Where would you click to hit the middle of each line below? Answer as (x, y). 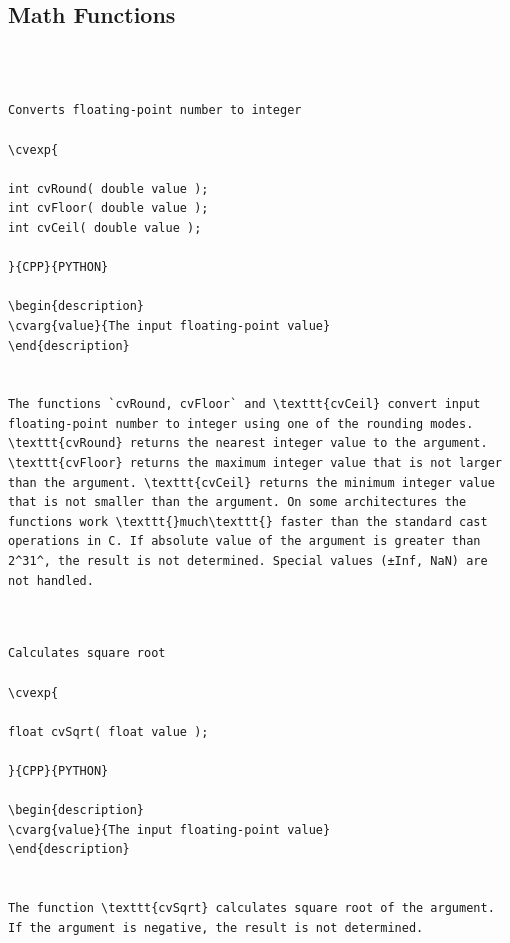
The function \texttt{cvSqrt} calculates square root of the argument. (251, 908)
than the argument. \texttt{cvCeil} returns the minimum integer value (251, 482)
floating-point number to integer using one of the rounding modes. (241, 423)
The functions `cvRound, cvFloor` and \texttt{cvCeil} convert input (244, 404)
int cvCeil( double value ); (105, 227)
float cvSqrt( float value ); (108, 731)
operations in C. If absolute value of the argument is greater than (244, 541)
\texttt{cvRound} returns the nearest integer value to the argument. (248, 443)
